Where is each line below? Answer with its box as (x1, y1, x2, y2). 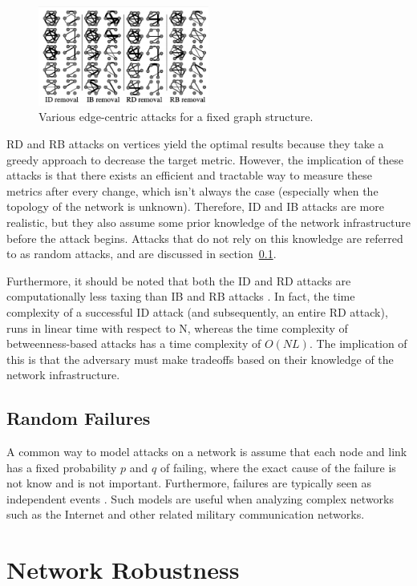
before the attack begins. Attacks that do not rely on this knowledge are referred (6, 229, 403, 246)
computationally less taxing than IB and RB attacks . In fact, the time (6, 288, 355, 305)
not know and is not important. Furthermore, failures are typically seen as (6, 475, 371, 491)
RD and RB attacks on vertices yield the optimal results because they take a (6, 135, 384, 152)
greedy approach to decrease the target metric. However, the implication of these (6, 151, 403, 168)
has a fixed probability (6, 459, 117, 475)
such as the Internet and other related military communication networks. (6, 506, 365, 523)
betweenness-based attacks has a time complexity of (6, 335, 261, 352)
